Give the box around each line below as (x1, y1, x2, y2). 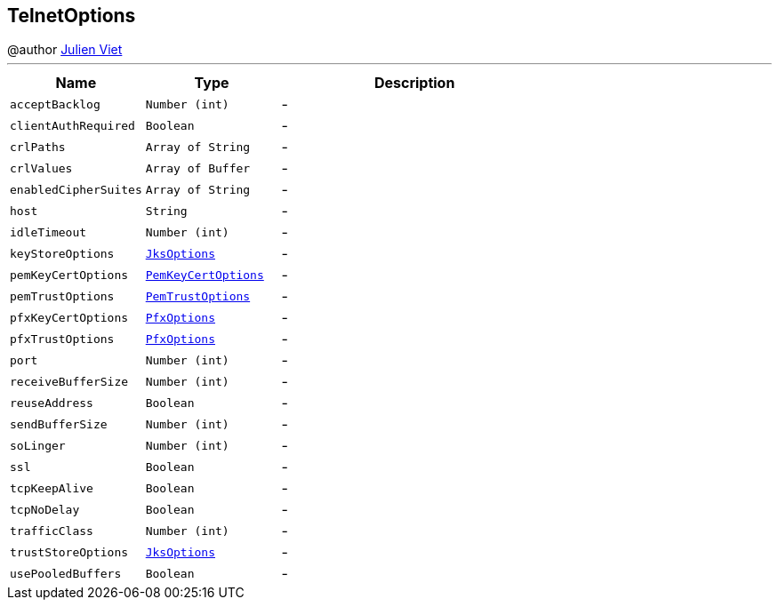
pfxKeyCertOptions (10, 310, 129, 324)
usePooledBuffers (10, 566, 122, 580)
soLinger (10, 438, 66, 452)
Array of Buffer (145, 161, 251, 175)
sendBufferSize (10, 417, 108, 431)
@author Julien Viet (7, 42, 123, 58)
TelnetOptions (7, 4, 136, 27)
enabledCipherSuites (10, 182, 142, 196)
